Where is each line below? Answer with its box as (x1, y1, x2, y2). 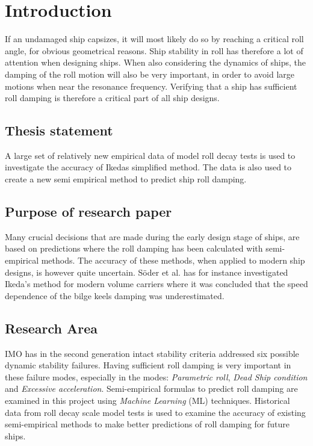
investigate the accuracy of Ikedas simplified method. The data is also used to (5, 161, 292, 173)
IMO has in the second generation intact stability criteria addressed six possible (5, 347, 299, 359)
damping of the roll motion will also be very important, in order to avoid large (5, 67, 295, 80)
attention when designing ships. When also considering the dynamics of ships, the (5, 56, 306, 69)
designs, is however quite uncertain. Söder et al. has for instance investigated (5, 265, 288, 278)
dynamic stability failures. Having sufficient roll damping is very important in (5, 359, 291, 371)
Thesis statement (5, 121, 113, 140)
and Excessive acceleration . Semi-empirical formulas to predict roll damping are (5, 382, 298, 395)
